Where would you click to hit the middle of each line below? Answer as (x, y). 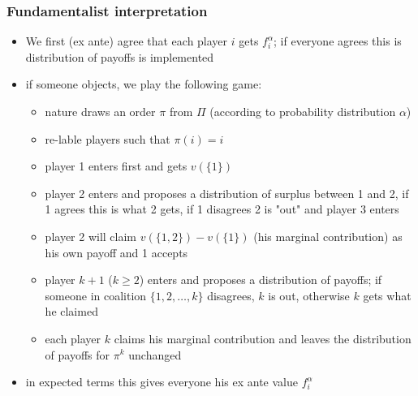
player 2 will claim (91, 236)
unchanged (155, 354)
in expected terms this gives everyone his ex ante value (162, 382)
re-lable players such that (108, 138)
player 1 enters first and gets (116, 166)
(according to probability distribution (303, 111)
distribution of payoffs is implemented (120, 56)
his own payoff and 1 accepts (116, 252)
